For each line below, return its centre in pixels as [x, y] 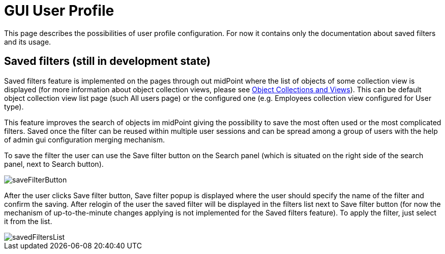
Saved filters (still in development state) [107, 61]
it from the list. [28, 221]
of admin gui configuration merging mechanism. [84, 139]
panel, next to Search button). [54, 164]
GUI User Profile [59, 11]
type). [14, 106]
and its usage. [28, 42]
